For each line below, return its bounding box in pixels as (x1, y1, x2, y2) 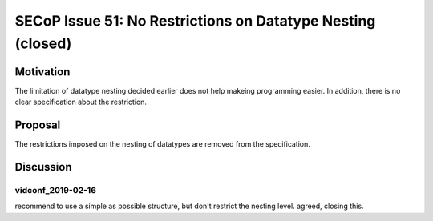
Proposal (14, 119, 61, 132)
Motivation (14, 65, 71, 78)
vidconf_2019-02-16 (14, 184, 96, 195)
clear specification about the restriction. (14, 97, 148, 107)
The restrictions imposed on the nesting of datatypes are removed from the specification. (14, 139, 310, 149)
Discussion (14, 160, 72, 174)
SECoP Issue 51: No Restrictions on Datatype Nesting (14, 12, 376, 30)
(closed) (14, 34, 72, 52)
